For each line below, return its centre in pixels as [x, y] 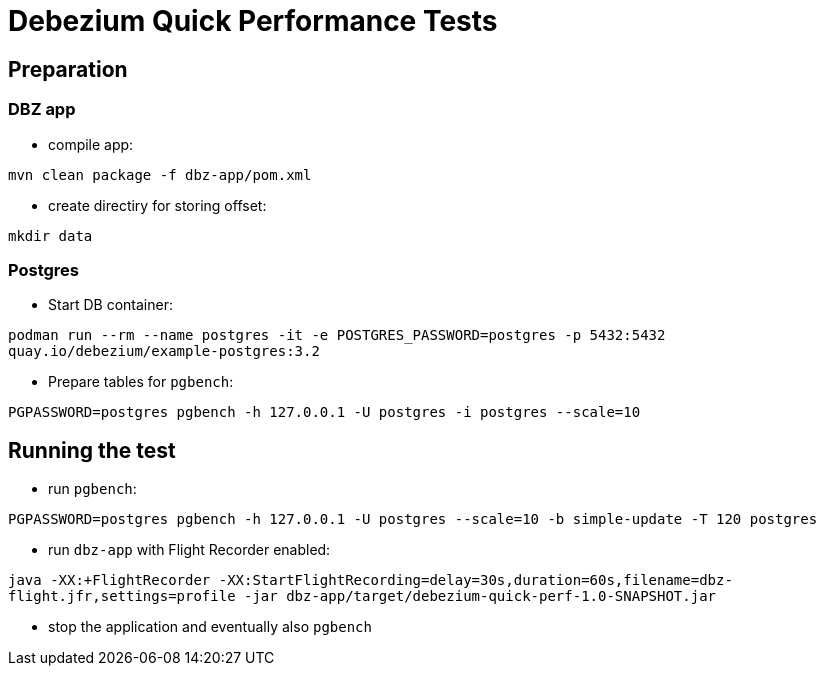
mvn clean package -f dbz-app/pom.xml [160, 174]
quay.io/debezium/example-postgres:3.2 [164, 351]
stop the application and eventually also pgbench [210, 627]
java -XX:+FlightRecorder [109, 580]
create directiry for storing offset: [157, 205]
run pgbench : [92, 489]
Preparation [68, 69]
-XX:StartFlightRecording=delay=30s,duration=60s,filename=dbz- [475, 580]
